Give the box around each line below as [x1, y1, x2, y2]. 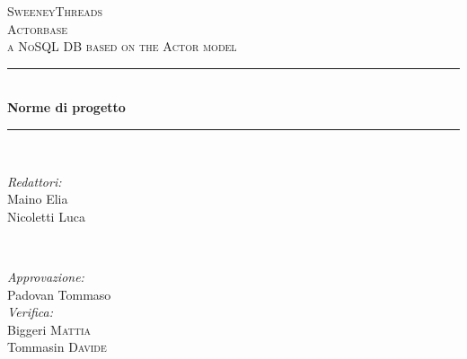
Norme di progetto [7, 98, 126, 117]
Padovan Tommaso [7, 285, 111, 303]
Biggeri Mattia [7, 320, 92, 338]
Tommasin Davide [7, 337, 107, 356]
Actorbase [7, 19, 68, 38]
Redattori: [7, 171, 62, 190]
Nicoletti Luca [7, 206, 85, 225]
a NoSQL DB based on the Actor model [7, 37, 237, 56]
